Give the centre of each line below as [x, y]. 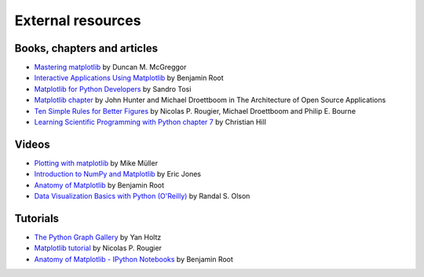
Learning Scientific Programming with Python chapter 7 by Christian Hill [150, 122]
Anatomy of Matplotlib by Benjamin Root [99, 185]
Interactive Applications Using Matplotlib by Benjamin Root [129, 78]
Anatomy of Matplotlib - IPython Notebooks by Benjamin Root [133, 259]
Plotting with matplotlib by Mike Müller [96, 163]
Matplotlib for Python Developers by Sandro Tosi [113, 89]
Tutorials [37, 219]
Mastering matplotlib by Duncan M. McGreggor [110, 67]
